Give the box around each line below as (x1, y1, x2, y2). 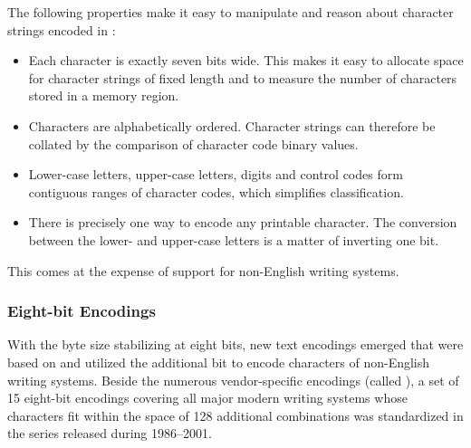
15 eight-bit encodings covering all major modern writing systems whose (7, 388, 408, 407)
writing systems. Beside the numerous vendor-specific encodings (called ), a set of (7, 370, 459, 389)
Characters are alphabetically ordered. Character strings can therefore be (28, 116, 436, 135)
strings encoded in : (7, 20, 116, 39)
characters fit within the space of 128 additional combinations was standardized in (7, 405, 464, 424)
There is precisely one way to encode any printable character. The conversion (28, 213, 457, 232)
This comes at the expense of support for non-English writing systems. (7, 261, 399, 280)
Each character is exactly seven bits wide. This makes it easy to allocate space (28, 51, 464, 70)
